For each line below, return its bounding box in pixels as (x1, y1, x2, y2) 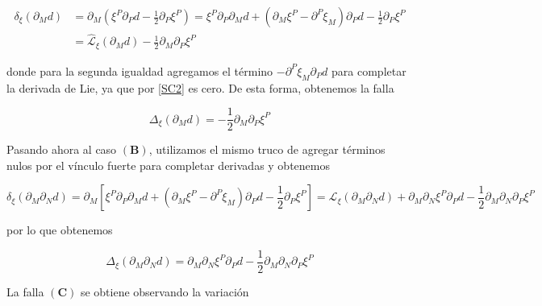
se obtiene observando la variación (80, 283, 249, 300)
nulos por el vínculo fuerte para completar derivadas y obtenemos (6, 156, 330, 173)
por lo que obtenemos (6, 221, 113, 238)
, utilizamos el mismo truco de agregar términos (148, 141, 386, 158)
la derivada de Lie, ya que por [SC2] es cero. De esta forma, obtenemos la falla (6, 79, 394, 96)
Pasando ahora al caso (6, 141, 117, 158)
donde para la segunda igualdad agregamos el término (6, 62, 273, 79)
